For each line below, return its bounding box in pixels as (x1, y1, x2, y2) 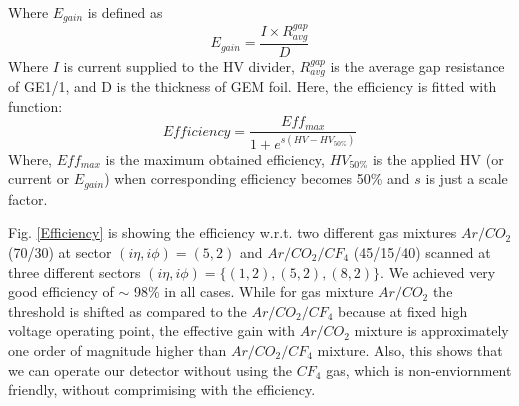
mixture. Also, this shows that (317, 339, 503, 360)
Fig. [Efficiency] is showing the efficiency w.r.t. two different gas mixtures (8, 222, 457, 243)
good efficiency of (8, 281, 114, 302)
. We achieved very (380, 261, 496, 282)
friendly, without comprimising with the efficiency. (8, 379, 316, 400)
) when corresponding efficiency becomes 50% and (104, 168, 410, 189)
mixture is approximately (354, 320, 509, 341)
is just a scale (425, 168, 508, 189)
